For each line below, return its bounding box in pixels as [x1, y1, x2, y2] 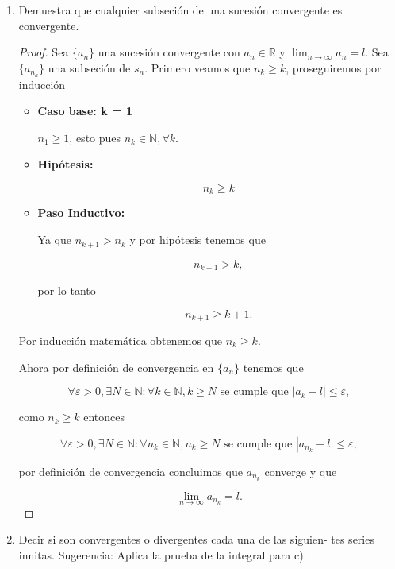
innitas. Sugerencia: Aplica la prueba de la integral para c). [18, 547, 307, 563]
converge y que [264, 463, 337, 479]
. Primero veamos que [144, 59, 251, 75]
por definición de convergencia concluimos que [18, 463, 243, 479]
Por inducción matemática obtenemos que [18, 332, 222, 349]
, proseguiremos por [286, 59, 382, 75]
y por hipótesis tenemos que [129, 231, 266, 248]
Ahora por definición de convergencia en [18, 358, 214, 375]
